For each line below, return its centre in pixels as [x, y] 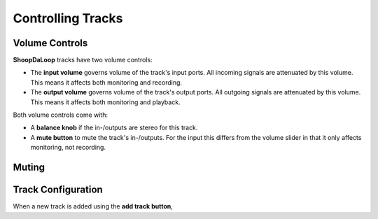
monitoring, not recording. [68, 148]
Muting [29, 167]
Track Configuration [58, 190]
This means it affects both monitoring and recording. [106, 82]
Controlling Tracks [68, 18]
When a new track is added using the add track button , [93, 206]
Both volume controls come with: [61, 115]
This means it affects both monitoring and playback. [106, 102]
